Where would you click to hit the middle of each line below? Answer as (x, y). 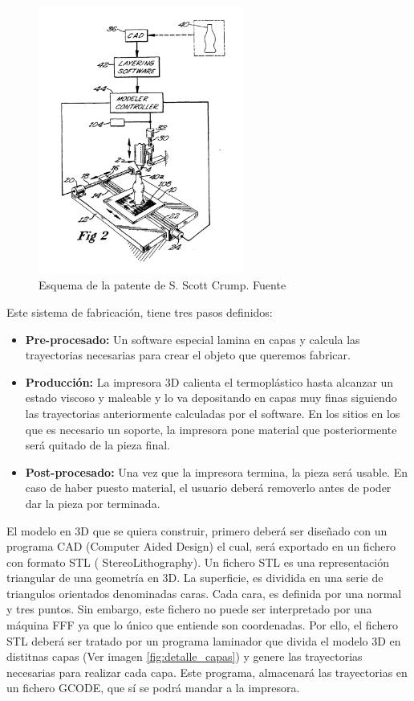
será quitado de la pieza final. (97, 445)
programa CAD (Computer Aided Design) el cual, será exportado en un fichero (201, 546)
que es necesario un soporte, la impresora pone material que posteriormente (211, 429)
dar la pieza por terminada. (93, 503)
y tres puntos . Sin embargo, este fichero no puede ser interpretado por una (189, 609)
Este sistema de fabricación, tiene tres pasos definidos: (140, 312)
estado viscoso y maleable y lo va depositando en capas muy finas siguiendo (211, 398)
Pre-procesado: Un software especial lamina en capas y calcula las (193, 339)
